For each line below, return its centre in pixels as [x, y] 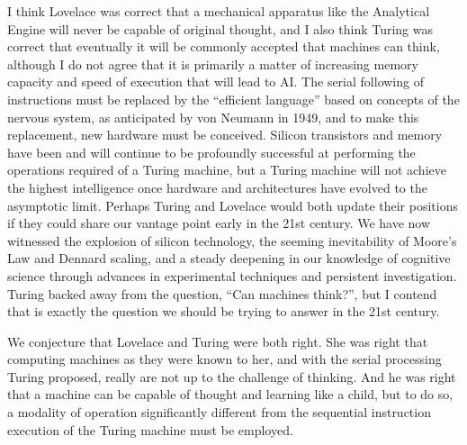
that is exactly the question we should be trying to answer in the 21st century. [224, 311]
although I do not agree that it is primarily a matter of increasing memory [213, 64]
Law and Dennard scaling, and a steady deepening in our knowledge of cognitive [229, 258]
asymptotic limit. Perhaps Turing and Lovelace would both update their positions [233, 205]
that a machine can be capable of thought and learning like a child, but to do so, [230, 394]
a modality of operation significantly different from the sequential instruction [219, 412]
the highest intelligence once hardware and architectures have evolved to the [217, 187]
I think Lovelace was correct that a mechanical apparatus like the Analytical [219, 11]
